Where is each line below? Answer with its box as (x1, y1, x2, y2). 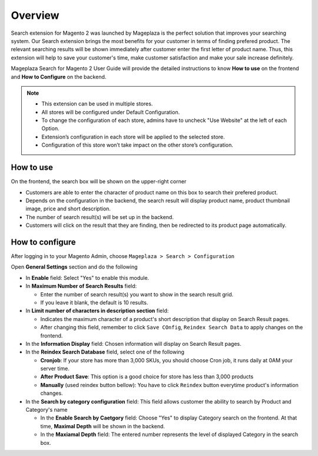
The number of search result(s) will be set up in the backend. (25, 213, 174, 220)
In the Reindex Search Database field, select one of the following (25, 348, 185, 356)
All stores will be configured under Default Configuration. (41, 108, 180, 115)
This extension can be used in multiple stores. (41, 100, 153, 107)
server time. (40, 365, 70, 372)
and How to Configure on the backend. (11, 73, 107, 80)
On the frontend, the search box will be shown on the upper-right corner (11, 178, 187, 185)
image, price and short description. (25, 205, 111, 212)
